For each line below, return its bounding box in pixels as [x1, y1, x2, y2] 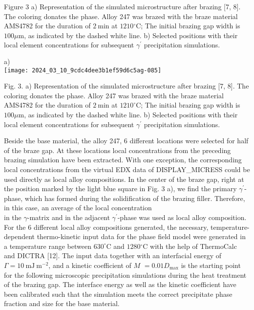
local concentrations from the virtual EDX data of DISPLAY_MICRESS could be [4, 164, 250, 174]
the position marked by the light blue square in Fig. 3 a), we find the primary [4, 183, 237, 194]
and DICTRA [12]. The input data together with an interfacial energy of [4, 250, 222, 261]
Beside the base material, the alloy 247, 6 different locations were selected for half [4, 135, 249, 146]
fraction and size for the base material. [4, 298, 120, 309]
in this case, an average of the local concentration [4, 202, 152, 213]
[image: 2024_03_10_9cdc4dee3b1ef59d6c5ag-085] [4, 66, 162, 74]
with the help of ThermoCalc [150, 241, 237, 251]
